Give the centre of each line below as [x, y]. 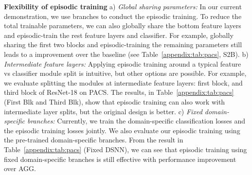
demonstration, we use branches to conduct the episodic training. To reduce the [123, 16]
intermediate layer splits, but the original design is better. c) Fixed [103, 111]
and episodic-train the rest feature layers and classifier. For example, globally [119, 35]
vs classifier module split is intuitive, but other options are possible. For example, [125, 73]
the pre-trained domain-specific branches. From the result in [94, 140]
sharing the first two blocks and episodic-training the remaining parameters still [123, 44]
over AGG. [20, 168]
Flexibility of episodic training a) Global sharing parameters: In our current [123, 6]
